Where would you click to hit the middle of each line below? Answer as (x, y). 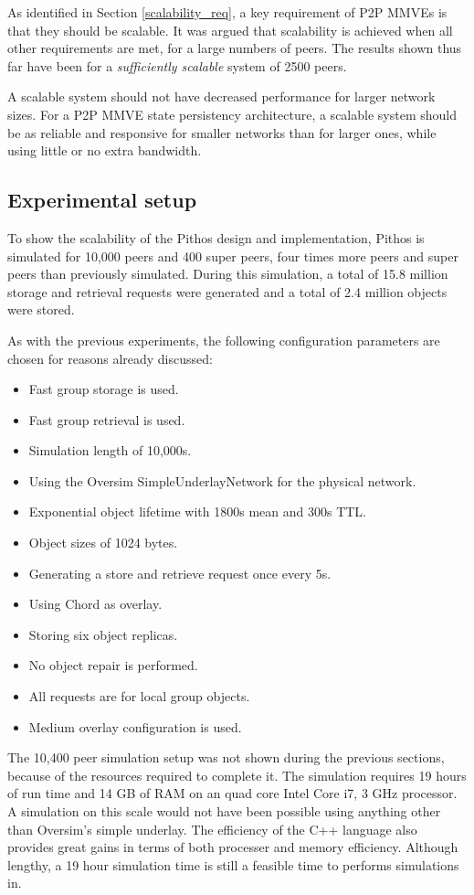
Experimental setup (102, 200)
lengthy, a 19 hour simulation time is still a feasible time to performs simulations (233, 864)
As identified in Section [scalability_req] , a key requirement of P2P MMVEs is (227, 12)
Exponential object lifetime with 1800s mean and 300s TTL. (198, 511)
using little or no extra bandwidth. (105, 150)
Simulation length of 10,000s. (110, 450)
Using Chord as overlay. (95, 604)
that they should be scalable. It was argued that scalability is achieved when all (230, 30)
